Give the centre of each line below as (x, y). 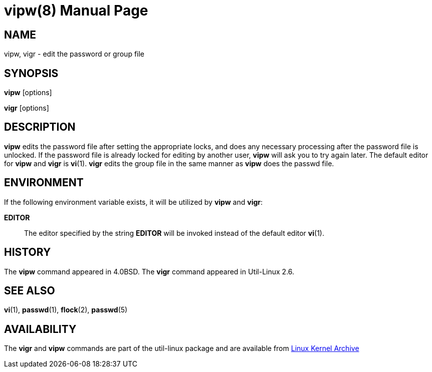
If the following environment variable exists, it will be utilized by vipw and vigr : (134, 202)
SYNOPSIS (31, 73)
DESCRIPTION (40, 127)
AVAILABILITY (40, 329)
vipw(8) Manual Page (76, 11)
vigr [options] (27, 108)
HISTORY (28, 252)
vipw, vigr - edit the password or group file (74, 54)
